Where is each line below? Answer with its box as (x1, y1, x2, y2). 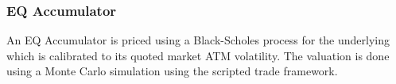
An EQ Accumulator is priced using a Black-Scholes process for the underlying (6, 32, 390, 48)
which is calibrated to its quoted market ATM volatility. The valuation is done (6, 47, 390, 63)
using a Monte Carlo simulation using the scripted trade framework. (6, 63, 338, 79)
